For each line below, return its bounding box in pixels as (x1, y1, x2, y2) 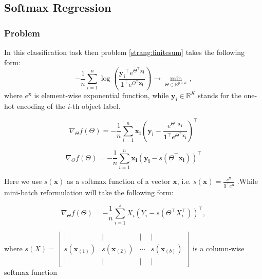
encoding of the (16, 100, 66, 111)
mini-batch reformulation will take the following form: (4, 187, 174, 197)
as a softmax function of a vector (67, 176, 171, 187)
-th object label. (70, 100, 121, 111)
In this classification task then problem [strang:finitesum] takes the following (4, 47, 245, 57)
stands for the (198, 90, 241, 100)
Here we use (4, 176, 42, 187)
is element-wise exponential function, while (34, 90, 169, 100)
